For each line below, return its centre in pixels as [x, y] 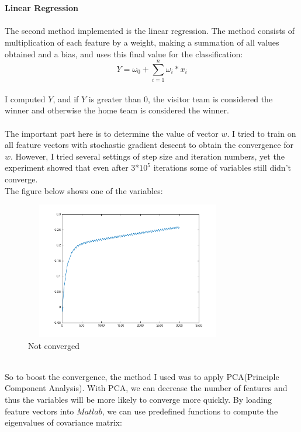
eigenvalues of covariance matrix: [63, 422]
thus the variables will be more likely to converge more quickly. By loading [139, 399]
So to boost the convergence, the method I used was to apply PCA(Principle [142, 376]
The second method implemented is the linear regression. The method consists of [150, 31]
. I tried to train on [262, 133]
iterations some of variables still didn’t [222, 167]
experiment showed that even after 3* [72, 167]
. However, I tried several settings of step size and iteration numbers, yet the [148, 156]
